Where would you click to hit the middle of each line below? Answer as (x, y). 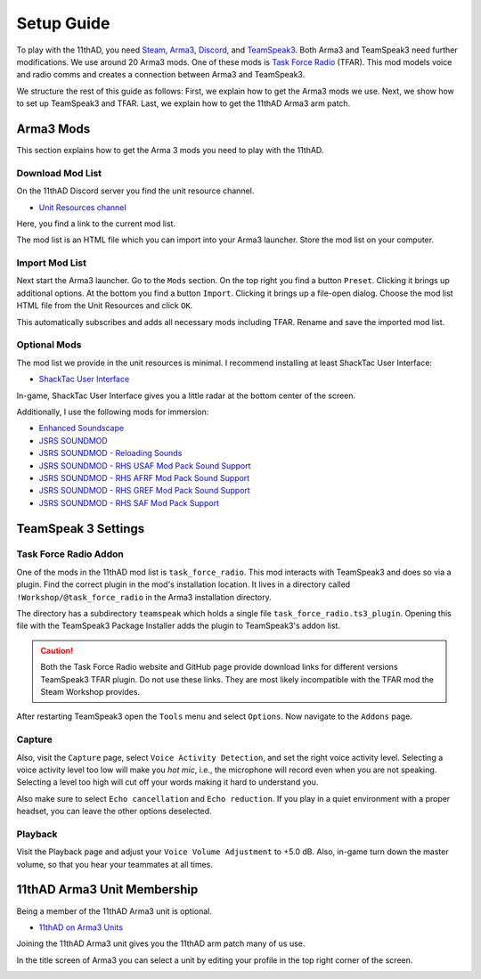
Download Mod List (59, 173)
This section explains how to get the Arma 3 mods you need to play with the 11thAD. (170, 151)
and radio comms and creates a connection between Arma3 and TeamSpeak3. (161, 75)
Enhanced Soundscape (82, 428)
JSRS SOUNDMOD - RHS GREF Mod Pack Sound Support (145, 491)
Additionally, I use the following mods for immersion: (113, 412)
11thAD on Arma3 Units (81, 927)
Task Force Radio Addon (70, 554)
